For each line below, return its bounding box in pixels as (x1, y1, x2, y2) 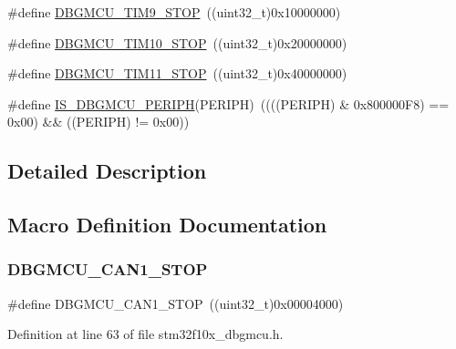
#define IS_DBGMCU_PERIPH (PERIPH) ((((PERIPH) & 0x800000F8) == (7, 94, 450, 113)
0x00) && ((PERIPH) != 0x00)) (7, 112, 190, 131)
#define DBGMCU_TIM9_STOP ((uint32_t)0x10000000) (7, 3, 341, 21)
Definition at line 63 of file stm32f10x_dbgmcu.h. (7, 324, 284, 344)
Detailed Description (7, 157, 207, 185)
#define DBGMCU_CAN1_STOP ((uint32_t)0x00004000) (7, 293, 344, 313)
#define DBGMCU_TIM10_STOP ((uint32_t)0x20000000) (7, 33, 347, 52)
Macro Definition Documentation (7, 210, 327, 239)
